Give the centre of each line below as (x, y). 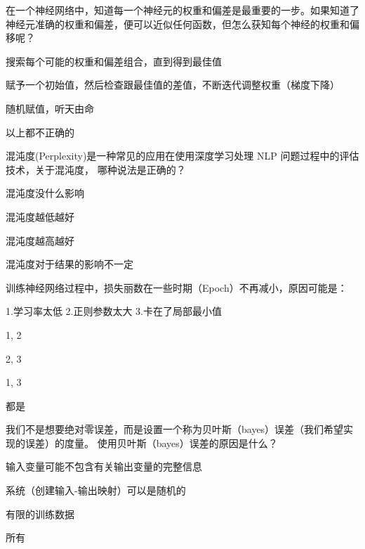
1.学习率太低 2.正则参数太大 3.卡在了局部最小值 (114, 311)
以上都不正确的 (40, 132)
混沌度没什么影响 (45, 193)
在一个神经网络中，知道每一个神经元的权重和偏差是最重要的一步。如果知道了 (182, 10)
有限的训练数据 (40, 514)
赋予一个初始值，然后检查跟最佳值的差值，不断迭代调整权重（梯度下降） (173, 85)
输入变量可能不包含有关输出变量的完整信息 (104, 466)
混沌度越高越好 (40, 240)
